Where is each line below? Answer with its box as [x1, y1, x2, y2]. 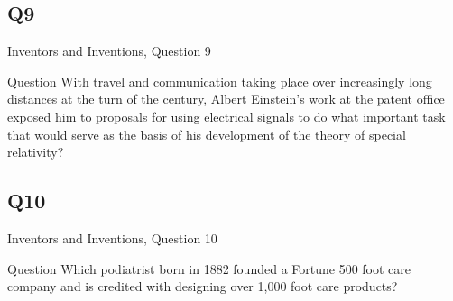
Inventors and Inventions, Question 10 [7, 228, 217, 247]
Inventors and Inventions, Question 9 [7, 41, 211, 60]
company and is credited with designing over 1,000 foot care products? [7, 277, 398, 296]
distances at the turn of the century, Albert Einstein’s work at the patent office [7, 89, 445, 108]
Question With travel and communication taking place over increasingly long [7, 71, 432, 90]
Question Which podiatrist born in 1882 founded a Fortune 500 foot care [7, 259, 411, 278]
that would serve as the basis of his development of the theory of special [7, 124, 406, 143]
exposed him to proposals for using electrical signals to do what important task [7, 106, 446, 125]
